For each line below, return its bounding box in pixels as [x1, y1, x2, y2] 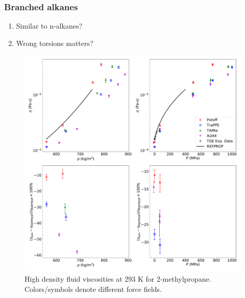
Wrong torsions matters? [16, 37, 93, 48]
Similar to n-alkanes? [16, 20, 83, 31]
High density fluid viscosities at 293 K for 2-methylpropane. [24, 274, 211, 284]
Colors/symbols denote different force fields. [24, 283, 162, 294]
